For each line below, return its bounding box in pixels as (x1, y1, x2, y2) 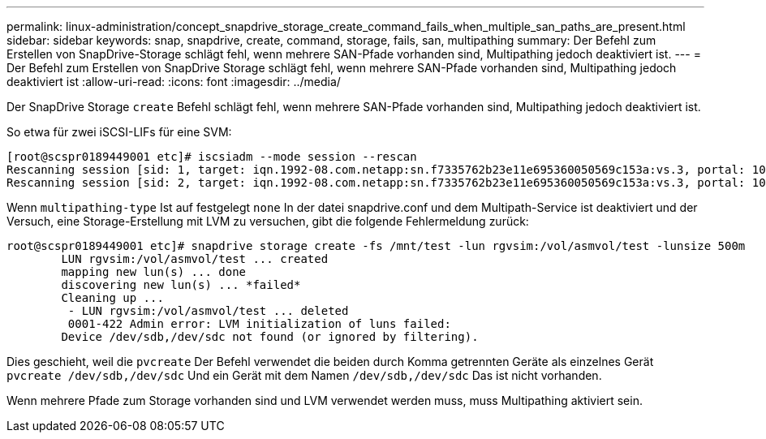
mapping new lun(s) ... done (61, 265, 247, 278)
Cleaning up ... (61, 291, 164, 304)
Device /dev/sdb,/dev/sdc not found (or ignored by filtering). (61, 330, 479, 343)
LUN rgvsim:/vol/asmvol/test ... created (61, 252, 329, 265)
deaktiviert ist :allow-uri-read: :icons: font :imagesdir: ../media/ (6, 75, 341, 88)
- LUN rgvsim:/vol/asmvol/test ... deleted (67, 304, 349, 317)
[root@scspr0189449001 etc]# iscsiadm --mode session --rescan (6, 150, 417, 163)
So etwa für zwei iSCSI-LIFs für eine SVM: (6, 125, 232, 139)
